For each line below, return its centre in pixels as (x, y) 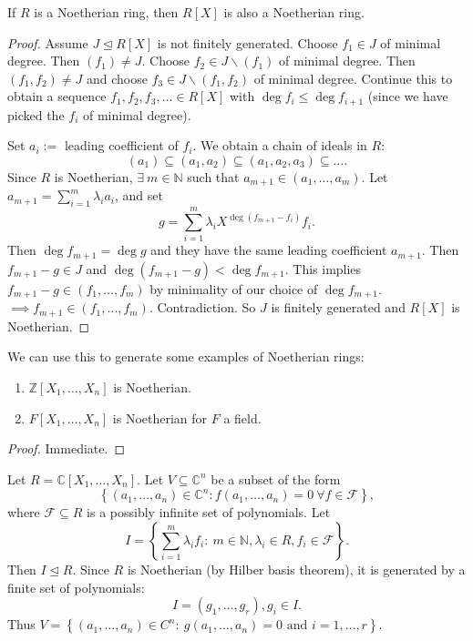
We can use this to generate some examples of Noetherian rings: (186, 356)
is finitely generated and (338, 307)
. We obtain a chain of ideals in (280, 145)
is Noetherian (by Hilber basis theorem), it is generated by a (296, 569)
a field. (242, 417)
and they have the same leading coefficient (269, 250)
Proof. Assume (48, 42)
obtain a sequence (57, 96)
